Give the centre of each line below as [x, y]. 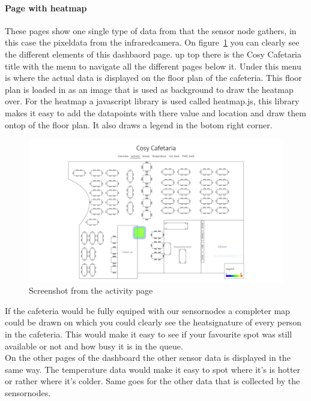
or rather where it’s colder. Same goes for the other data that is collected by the [152, 381]
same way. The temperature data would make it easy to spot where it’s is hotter [153, 369]
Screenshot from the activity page [91, 290]
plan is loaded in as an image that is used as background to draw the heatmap [149, 89]
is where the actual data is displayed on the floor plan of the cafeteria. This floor [153, 78]
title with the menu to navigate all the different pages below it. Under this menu [153, 66]
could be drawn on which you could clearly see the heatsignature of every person [153, 322]
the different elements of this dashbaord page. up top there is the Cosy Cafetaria [153, 54]
